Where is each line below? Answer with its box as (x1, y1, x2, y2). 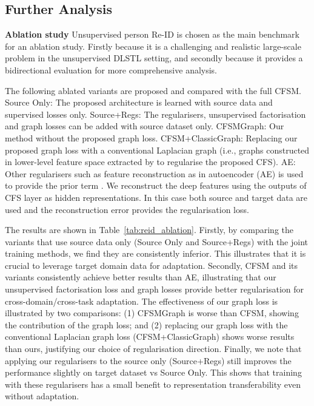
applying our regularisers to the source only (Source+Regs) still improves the (5, 354, 292, 367)
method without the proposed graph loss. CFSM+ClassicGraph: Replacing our (5, 131, 298, 144)
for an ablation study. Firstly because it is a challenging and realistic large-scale (5, 39, 301, 52)
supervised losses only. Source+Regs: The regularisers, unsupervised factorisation (5, 107, 306, 120)
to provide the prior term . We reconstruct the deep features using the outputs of (5, 179, 307, 192)
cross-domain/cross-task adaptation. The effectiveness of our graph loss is (5, 294, 278, 307)
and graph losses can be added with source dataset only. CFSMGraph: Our (5, 120, 284, 132)
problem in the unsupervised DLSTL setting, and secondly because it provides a (5, 52, 303, 64)
